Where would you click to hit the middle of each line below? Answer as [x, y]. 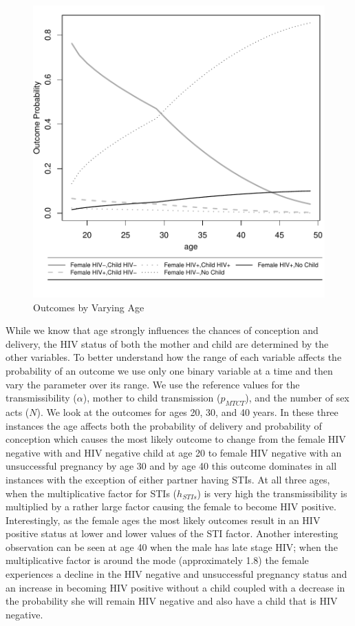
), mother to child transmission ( [152, 398]
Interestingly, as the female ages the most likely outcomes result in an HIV [163, 520]
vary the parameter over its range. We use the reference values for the [153, 384]
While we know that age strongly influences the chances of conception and [162, 330]
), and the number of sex [297, 398]
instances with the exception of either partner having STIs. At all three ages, [168, 479]
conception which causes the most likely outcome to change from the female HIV [176, 439]
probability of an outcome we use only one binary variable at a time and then [169, 370]
